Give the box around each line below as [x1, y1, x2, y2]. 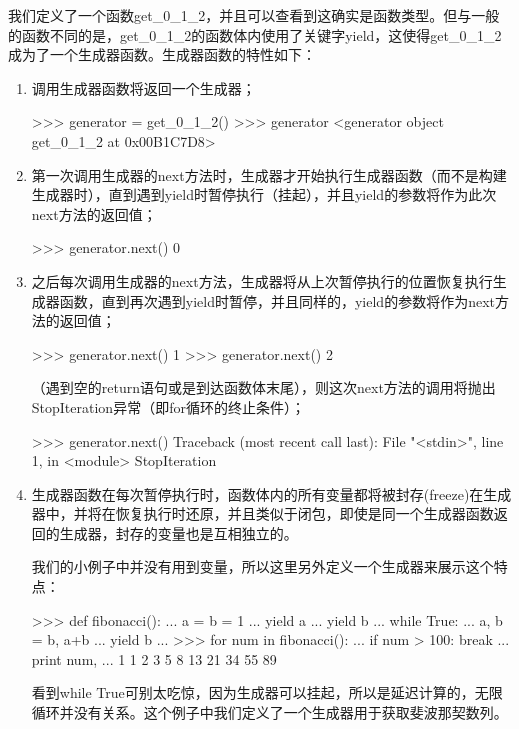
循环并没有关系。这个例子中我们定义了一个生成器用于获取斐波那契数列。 [31, 702, 508, 723]
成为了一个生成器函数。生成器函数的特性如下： [8, 44, 316, 65]
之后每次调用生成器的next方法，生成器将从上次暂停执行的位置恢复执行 [31, 270, 493, 291]
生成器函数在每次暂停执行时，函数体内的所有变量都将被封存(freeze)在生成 [31, 483, 512, 504]
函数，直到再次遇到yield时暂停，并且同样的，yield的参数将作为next [59, 290, 495, 311]
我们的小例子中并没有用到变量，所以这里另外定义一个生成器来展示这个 [31, 556, 494, 577]
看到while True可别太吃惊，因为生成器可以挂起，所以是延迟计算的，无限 [31, 682, 503, 703]
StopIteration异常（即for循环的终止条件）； [31, 396, 305, 417]
